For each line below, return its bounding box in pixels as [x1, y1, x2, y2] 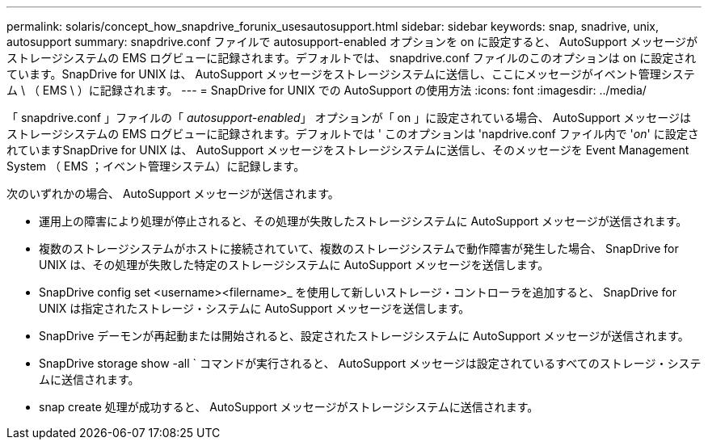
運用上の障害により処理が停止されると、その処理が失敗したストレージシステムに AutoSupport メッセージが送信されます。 [39, 214, 688, 228]
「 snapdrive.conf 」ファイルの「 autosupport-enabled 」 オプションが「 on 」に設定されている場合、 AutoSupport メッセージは [6, 111, 691, 124]
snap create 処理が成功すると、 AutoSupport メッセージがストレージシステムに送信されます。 [39, 400, 539, 414]
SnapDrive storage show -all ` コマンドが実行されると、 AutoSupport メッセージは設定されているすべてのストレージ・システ [39, 356, 702, 370]
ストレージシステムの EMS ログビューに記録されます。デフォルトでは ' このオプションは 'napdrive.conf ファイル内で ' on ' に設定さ [6, 127, 699, 141]
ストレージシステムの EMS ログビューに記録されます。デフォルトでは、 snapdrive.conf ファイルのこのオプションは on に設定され [6, 51, 697, 65]
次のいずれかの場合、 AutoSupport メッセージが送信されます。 [6, 187, 339, 200]
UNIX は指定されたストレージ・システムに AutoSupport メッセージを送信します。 [39, 301, 470, 315]
